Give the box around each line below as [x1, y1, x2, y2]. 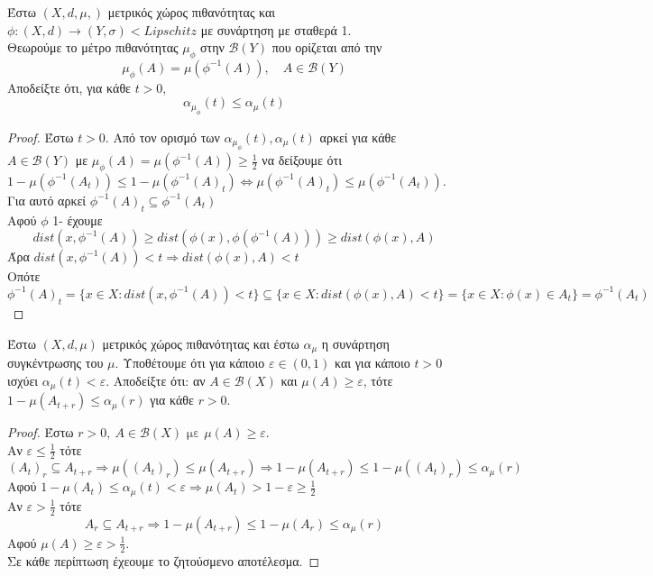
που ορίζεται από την [271, 38, 382, 57]
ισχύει [7, 370, 39, 389]
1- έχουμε [52, 210, 103, 229]
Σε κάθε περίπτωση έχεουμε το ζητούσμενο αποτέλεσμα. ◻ [7, 551, 320, 570]
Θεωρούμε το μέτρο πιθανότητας [7, 38, 179, 57]
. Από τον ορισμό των [105, 127, 220, 146]
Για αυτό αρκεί [7, 190, 87, 209]
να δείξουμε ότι [262, 151, 342, 169]
